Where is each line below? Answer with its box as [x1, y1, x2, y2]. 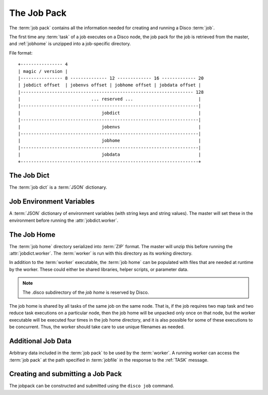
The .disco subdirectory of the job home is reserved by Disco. [22, 289, 149, 295]
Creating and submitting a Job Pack [9, 370, 122, 378]
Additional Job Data [9, 337, 72, 345]
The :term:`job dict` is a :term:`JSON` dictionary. [9, 184, 108, 191]
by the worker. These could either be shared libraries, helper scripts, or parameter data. [9, 266, 189, 272]
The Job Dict [9, 171, 50, 180]
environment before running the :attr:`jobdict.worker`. [9, 217, 119, 223]
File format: [9, 50, 33, 56]
